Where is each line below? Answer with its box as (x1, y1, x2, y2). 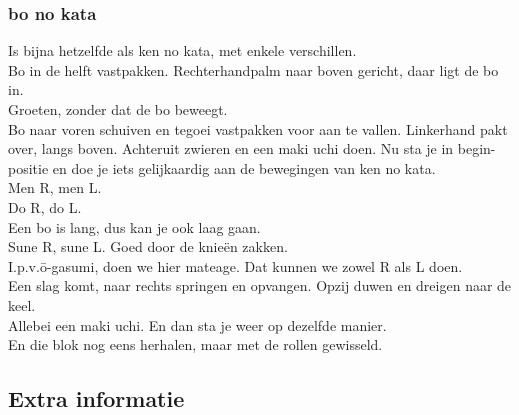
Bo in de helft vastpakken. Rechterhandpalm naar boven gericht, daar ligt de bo (8, 59, 499, 80)
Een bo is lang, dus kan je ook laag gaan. (8, 216, 261, 237)
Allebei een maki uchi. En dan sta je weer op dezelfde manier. (8, 314, 387, 335)
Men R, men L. (8, 177, 102, 198)
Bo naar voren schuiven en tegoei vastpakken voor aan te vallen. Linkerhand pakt (8, 118, 508, 139)
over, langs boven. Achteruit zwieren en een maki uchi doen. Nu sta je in (8, 138, 454, 159)
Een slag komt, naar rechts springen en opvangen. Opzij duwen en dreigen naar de (8, 275, 512, 296)
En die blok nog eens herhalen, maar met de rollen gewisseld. (8, 334, 383, 355)
